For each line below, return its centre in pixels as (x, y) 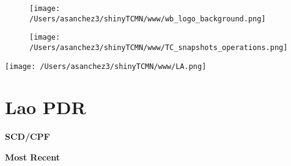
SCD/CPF (28, 136)
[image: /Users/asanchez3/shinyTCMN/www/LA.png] (106, 66)
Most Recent (33, 157)
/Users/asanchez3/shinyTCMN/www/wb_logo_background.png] (148, 19)
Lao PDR (46, 107)
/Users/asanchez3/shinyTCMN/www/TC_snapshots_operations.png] (159, 47)
